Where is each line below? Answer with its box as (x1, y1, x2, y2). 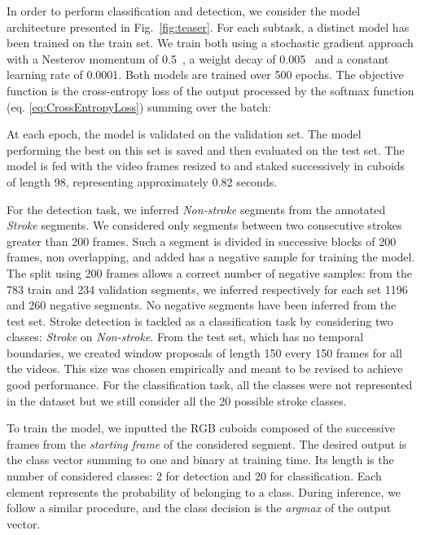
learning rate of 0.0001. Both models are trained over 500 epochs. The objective (7, 66, 404, 83)
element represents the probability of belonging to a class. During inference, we (7, 483, 401, 500)
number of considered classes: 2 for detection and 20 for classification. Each (7, 467, 382, 485)
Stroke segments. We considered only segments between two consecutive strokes (7, 217, 402, 234)
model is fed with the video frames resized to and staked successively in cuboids (7, 157, 406, 174)
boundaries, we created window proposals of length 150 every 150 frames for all (7, 344, 402, 361)
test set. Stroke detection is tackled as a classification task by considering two (7, 312, 393, 329)
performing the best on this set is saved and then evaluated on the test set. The (7, 141, 405, 158)
